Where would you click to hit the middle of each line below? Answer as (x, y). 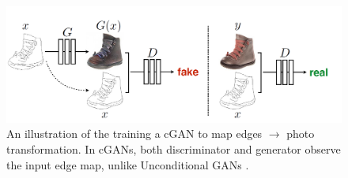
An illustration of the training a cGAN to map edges (134, 133)
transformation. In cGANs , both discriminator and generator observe (174, 149)
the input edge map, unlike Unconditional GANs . (128, 164)
